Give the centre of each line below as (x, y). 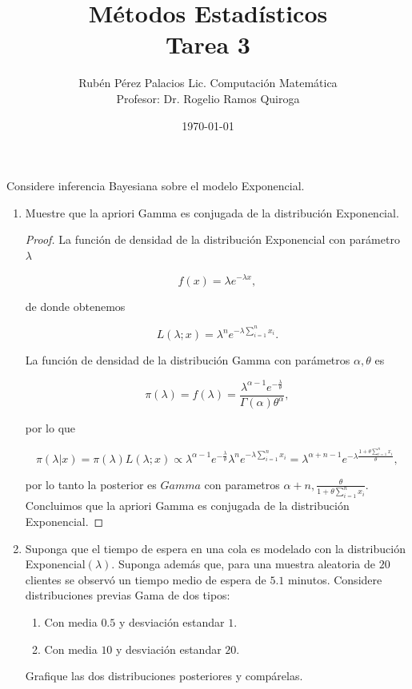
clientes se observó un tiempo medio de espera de (146, 579)
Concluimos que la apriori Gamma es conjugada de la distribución (187, 506)
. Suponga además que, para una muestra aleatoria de (243, 564)
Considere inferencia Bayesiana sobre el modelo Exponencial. (156, 186)
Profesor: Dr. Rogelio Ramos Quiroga (208, 98)
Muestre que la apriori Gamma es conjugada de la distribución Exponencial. (212, 212)
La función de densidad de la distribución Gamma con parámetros (188, 360)
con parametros (242, 484)
